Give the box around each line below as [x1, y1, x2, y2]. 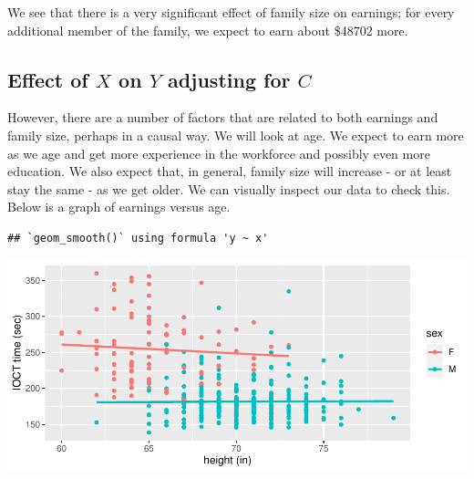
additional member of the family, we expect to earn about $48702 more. [7, 20, 408, 39]
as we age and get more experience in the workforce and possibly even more [7, 143, 430, 162]
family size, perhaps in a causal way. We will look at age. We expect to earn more [7, 125, 464, 144]
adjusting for [167, 65, 291, 93]
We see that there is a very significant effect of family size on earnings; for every [7, 3, 455, 21]
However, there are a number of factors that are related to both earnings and [7, 108, 438, 127]
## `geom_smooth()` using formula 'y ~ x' [7, 231, 269, 245]
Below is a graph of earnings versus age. [7, 197, 231, 216]
